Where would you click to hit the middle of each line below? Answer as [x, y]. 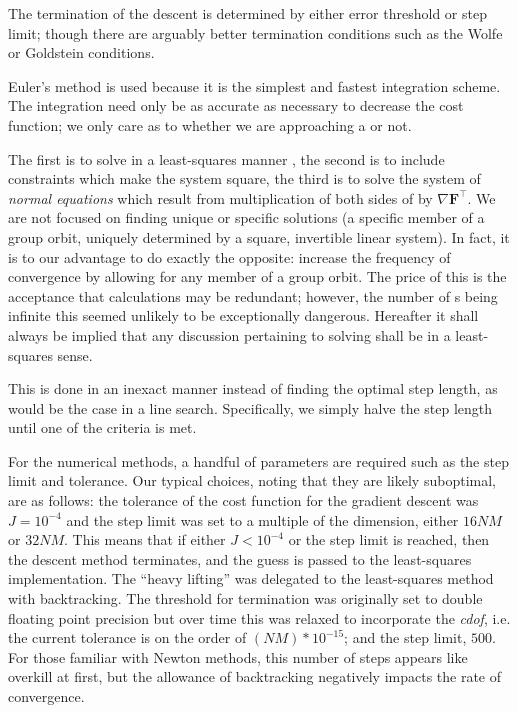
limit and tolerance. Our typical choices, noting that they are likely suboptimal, [252, 480]
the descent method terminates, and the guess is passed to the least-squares [240, 558]
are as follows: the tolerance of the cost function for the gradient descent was [243, 500]
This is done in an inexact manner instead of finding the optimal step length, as [253, 388]
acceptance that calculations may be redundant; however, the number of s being [253, 295]
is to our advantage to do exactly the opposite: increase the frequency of [229, 256]
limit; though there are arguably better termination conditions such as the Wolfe [255, 32]
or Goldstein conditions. [81, 52]
